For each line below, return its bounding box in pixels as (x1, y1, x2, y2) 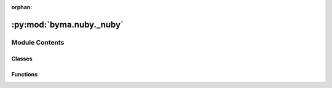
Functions (11, 70, 38, 78)
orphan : (11, 4, 33, 10)
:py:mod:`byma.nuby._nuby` (11, 19, 124, 30)
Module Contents (11, 38, 65, 46)
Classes (11, 55, 33, 62)
